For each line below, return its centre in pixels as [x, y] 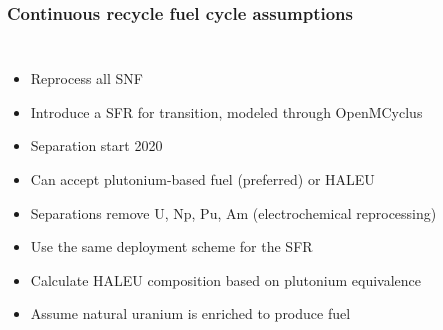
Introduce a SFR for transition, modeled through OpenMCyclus [226, 111]
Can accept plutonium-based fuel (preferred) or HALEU [202, 179]
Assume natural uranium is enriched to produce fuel [190, 313]
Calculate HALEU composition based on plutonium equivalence [226, 279]
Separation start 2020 [96, 145]
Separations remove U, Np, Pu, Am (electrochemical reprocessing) [233, 212]
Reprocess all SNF [86, 78]
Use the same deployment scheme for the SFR [171, 246]
